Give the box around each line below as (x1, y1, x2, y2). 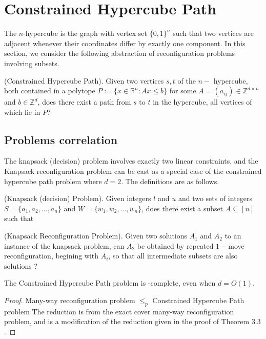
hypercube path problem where (4, 175, 102, 186)
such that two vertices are (173, 28, 254, 38)
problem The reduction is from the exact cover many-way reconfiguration (4, 306, 234, 316)
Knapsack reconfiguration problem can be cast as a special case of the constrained (4, 166, 262, 176)
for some (169, 85, 196, 96)
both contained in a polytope (4, 85, 95, 96)
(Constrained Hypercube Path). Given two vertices (4, 75, 164, 86)
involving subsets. (4, 57, 59, 68)
